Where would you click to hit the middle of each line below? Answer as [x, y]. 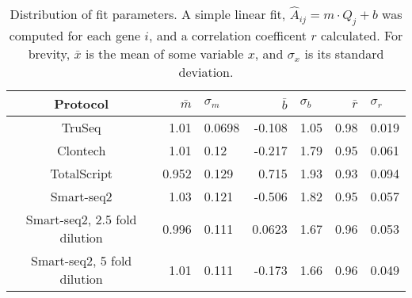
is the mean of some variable [164, 54]
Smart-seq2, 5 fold [82, 261]
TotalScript [82, 174]
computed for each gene [75, 36]
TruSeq [81, 128]
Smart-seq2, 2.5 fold [81, 220]
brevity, [49, 54]
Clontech [81, 151]
